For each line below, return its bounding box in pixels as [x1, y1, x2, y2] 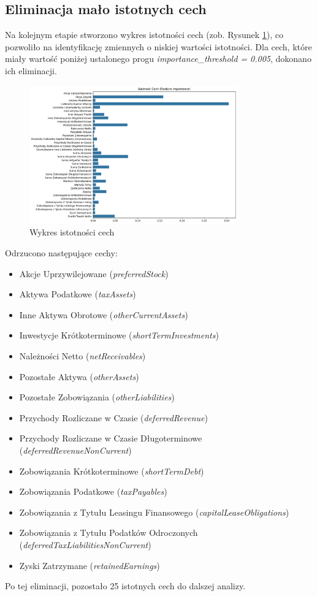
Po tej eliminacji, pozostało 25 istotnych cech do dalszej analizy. [5, 579, 246, 592]
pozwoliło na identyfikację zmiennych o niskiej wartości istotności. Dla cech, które [5, 40, 312, 53]
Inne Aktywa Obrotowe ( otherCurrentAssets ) [19, 308, 188, 321]
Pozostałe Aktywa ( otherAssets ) [19, 370, 139, 383]
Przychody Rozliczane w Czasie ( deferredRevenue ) [19, 411, 208, 424]
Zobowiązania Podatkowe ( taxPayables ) [19, 485, 167, 498]
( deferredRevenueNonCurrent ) [19, 443, 132, 456]
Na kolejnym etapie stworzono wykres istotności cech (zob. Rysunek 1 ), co [5, 28, 284, 41]
